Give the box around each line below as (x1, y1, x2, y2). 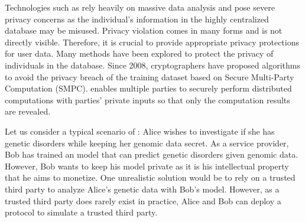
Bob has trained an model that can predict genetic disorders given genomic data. (5, 148, 298, 161)
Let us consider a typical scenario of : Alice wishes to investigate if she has (5, 125, 275, 137)
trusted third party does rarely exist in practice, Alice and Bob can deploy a (5, 194, 281, 207)
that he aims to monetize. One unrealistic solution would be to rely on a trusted (5, 171, 296, 184)
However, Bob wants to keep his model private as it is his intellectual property (5, 159, 289, 172)
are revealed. (5, 105, 51, 117)
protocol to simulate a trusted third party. (5, 206, 158, 218)
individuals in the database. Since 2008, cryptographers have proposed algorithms (5, 58, 300, 71)
